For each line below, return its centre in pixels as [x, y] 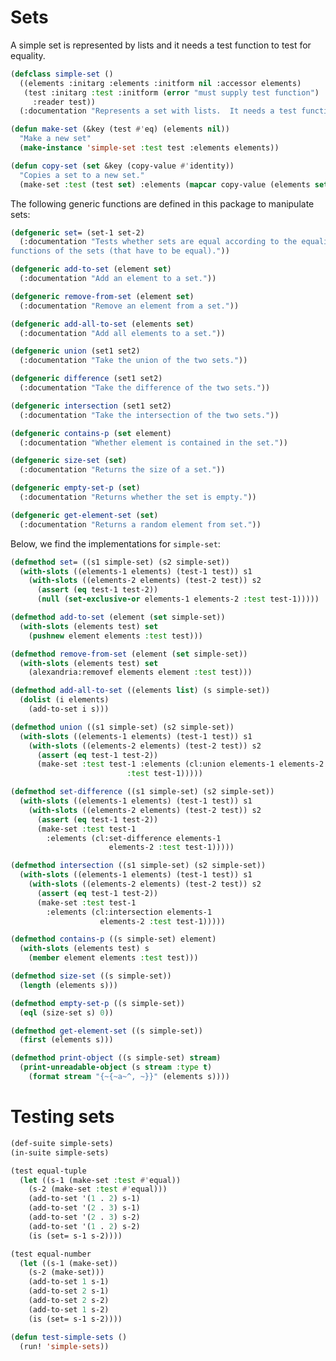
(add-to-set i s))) [69, 709]
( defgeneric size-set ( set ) [69, 461]
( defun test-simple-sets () [69, 1337]
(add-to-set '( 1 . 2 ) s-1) [84, 1199]
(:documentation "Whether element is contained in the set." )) [153, 442]
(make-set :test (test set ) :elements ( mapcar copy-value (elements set [174, 184]
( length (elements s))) [68, 985]
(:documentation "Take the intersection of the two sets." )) [149, 415]
